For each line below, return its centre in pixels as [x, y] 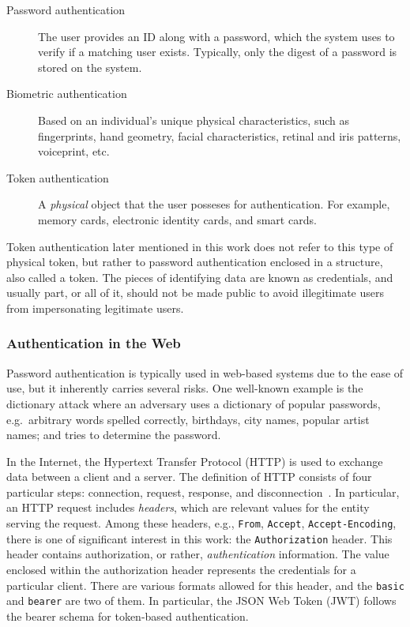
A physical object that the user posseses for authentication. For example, [214, 204]
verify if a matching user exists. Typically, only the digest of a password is [218, 52]
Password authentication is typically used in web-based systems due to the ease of [205, 372]
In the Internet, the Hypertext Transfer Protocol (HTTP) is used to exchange [195, 461]
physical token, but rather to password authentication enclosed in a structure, [195, 262]
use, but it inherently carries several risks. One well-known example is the [185, 388]
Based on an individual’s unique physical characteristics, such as [194, 120]
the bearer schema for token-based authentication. [128, 616]
